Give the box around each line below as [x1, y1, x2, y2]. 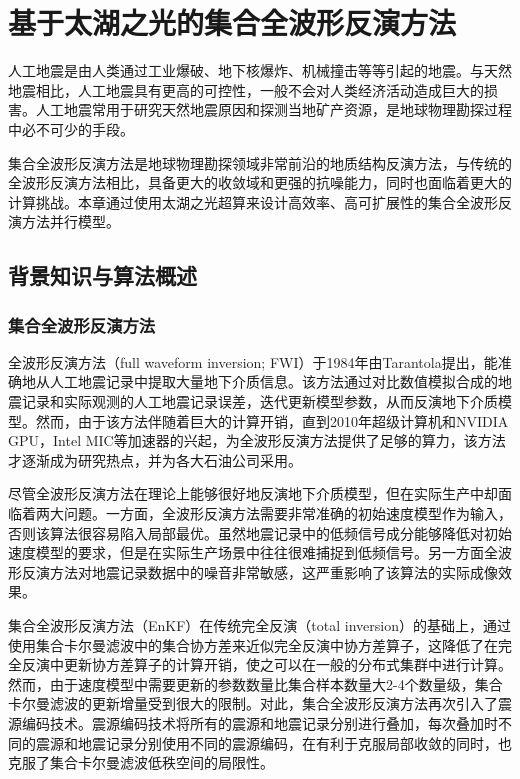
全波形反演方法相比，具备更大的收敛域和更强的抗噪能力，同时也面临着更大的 [8, 172, 512, 193]
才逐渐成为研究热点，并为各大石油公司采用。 [8, 449, 302, 470]
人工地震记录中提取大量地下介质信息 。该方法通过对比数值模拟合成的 [49, 371, 498, 392]
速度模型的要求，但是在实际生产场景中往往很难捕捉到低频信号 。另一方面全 [8, 542, 498, 563]
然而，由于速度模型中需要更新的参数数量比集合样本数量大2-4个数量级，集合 [8, 673, 503, 694]
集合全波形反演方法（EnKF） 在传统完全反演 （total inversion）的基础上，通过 [8, 615, 511, 635]
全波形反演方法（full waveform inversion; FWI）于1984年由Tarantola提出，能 [8, 351, 498, 372]
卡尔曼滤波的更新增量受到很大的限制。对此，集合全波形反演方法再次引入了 [8, 693, 498, 714]
